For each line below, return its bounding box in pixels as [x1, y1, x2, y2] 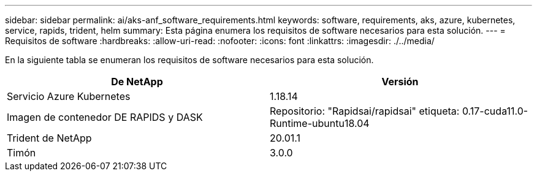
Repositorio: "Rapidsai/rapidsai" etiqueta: [270, 105, 460, 117]
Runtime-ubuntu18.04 [270, 117, 370, 129]
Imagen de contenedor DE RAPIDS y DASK [7, 111, 203, 123]
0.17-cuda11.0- [462, 105, 528, 117]
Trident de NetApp [7, 132, 92, 144]
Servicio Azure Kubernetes [7, 90, 131, 102]
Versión [381, 75, 419, 88]
